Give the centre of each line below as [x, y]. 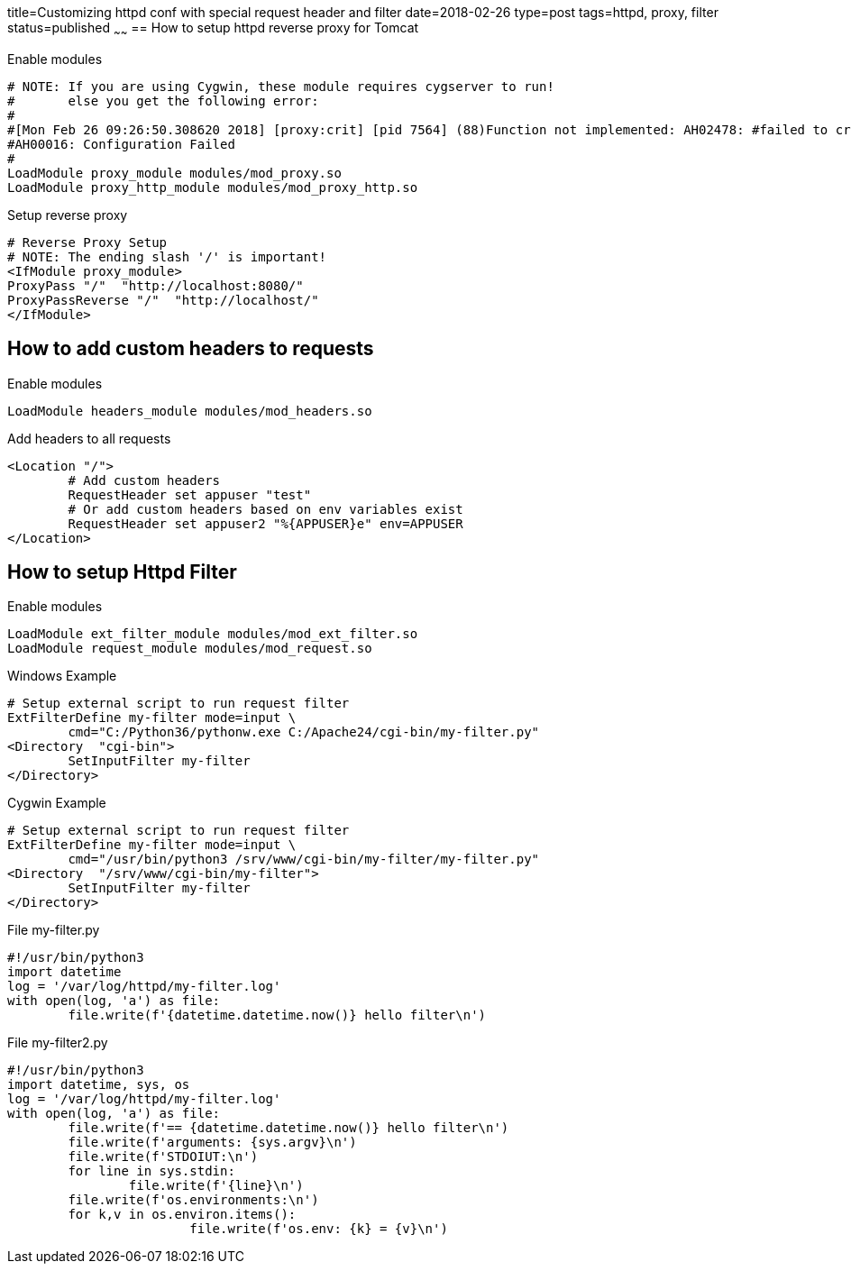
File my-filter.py [54, 930]
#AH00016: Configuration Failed [121, 144]
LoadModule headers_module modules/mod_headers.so [190, 411]
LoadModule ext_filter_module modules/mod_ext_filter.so [213, 634]
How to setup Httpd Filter [122, 572]
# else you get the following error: [163, 101]
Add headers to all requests [89, 438]
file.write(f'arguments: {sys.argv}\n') [212, 1143]
